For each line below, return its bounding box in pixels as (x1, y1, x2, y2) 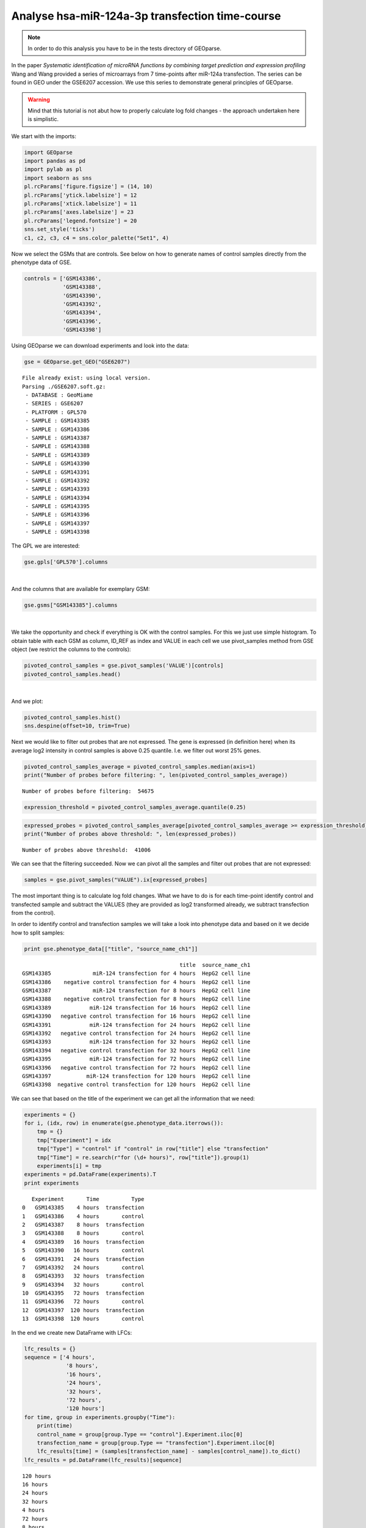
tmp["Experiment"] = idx (37, 1137, 112, 1144)
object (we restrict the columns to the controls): (11, 645, 131, 653)
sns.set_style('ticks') (24, 226, 96, 233)
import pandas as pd (24, 158, 85, 164)
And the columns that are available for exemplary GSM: (11, 586, 150, 592)
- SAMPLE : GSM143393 (25, 486, 90, 493)
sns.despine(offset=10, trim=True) (24, 722, 131, 730)
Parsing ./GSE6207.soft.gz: (22, 383, 106, 390)
